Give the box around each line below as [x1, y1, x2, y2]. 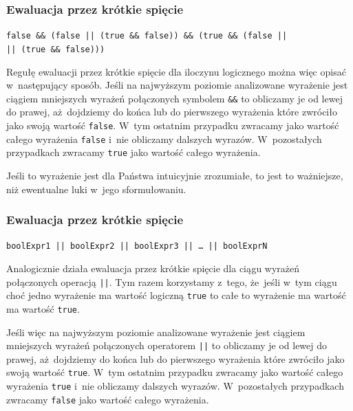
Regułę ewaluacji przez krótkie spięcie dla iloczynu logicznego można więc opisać [6, 64, 346, 78]
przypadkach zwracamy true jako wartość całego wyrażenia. [6, 145, 261, 159]
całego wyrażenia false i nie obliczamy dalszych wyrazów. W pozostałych [6, 131, 322, 146]
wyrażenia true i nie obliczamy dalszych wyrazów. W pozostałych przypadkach [6, 379, 344, 393]
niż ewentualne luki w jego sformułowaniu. [6, 181, 186, 196]
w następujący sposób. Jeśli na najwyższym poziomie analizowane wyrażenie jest [6, 78, 348, 92]
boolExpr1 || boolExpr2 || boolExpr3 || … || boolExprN [6, 241, 268, 252]
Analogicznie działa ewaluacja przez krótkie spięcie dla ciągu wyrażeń [6, 261, 300, 275]
